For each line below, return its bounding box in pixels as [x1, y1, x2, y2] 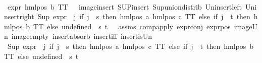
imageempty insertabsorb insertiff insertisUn [11, 31, 152, 41]
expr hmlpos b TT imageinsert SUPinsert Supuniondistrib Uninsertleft [7, 1, 242, 12]
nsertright [4, 11, 34, 22]
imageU [234, 21, 257, 31]
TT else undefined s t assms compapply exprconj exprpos [33, 21, 231, 31]
